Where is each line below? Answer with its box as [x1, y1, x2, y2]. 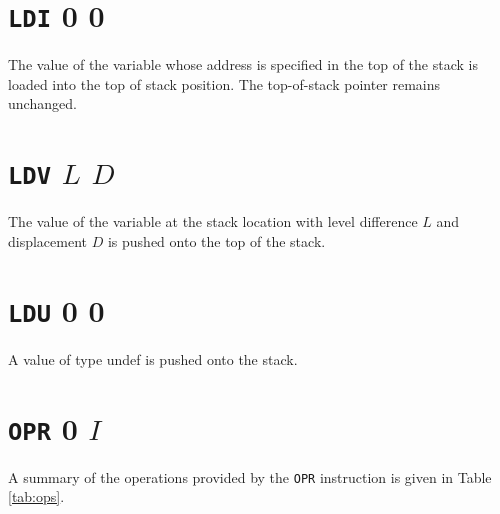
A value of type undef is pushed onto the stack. [8, 348, 298, 369]
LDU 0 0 [8, 289, 105, 330]
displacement [8, 230, 88, 251]
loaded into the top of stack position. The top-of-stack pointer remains [8, 73, 441, 94]
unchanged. [8, 93, 77, 114]
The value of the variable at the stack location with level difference [8, 211, 418, 232]
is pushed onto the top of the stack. [107, 230, 326, 251]
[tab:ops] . [8, 486, 65, 507]
